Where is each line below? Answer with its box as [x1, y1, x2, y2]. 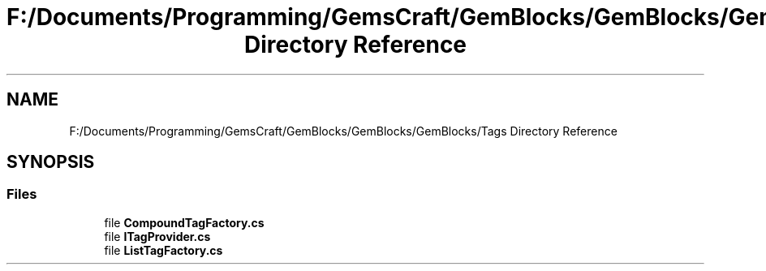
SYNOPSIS [6, 152, 95, 173]
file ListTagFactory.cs [104, 243, 223, 257]
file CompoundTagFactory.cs [104, 215, 265, 230]
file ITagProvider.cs [104, 229, 211, 243]
